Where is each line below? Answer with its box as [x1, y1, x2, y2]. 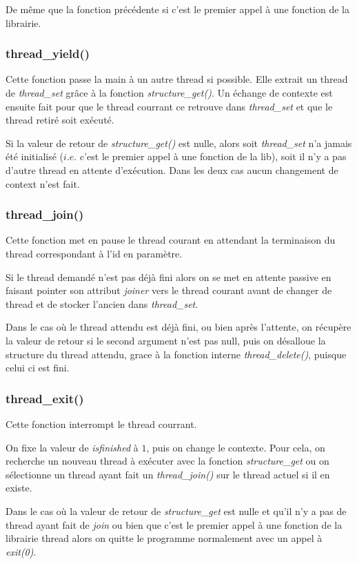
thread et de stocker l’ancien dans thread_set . [6, 296, 198, 311]
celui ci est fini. [6, 360, 70, 375]
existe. [6, 480, 32, 495]
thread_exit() [6, 389, 84, 407]
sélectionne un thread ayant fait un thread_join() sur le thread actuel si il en [6, 467, 330, 481]
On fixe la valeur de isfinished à [6, 440, 139, 454]
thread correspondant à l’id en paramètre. [6, 246, 183, 260]
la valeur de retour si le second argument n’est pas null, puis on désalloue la [6, 333, 326, 347]
